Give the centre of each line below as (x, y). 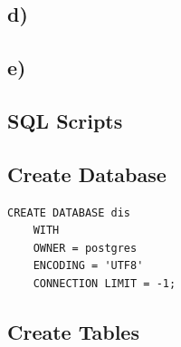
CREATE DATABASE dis (69, 212)
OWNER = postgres (85, 248)
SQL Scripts (65, 120)
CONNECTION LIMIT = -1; (105, 283)
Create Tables (73, 331)
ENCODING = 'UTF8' (88, 266)
